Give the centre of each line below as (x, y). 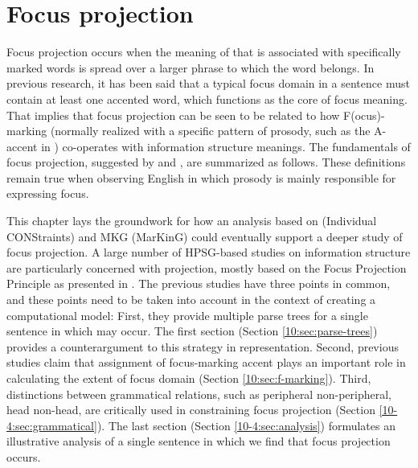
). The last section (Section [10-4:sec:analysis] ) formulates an (246, 425)
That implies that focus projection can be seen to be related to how (173, 115)
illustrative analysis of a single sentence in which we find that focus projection (199, 441)
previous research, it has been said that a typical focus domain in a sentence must (208, 83)
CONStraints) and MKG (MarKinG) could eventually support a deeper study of (205, 236)
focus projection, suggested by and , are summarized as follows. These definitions (206, 162)
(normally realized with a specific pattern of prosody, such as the (210, 131)
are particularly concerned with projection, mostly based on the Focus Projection (207, 267)
